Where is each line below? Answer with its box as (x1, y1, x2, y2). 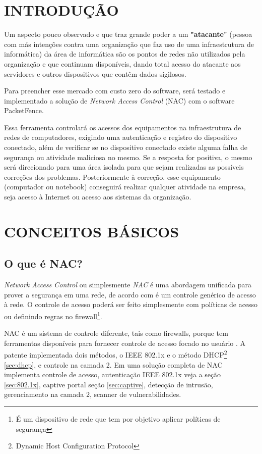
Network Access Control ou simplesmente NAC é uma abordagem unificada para (4, 279, 252, 290)
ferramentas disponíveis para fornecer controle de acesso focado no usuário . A (4, 337, 246, 348)
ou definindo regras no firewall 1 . (4, 309, 102, 321)
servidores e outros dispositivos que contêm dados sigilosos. (4, 68, 186, 79)
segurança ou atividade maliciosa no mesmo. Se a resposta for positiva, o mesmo (4, 152, 252, 162)
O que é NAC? (4, 256, 83, 271)
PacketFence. (4, 105, 44, 116)
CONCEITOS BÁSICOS (4, 221, 179, 241)
